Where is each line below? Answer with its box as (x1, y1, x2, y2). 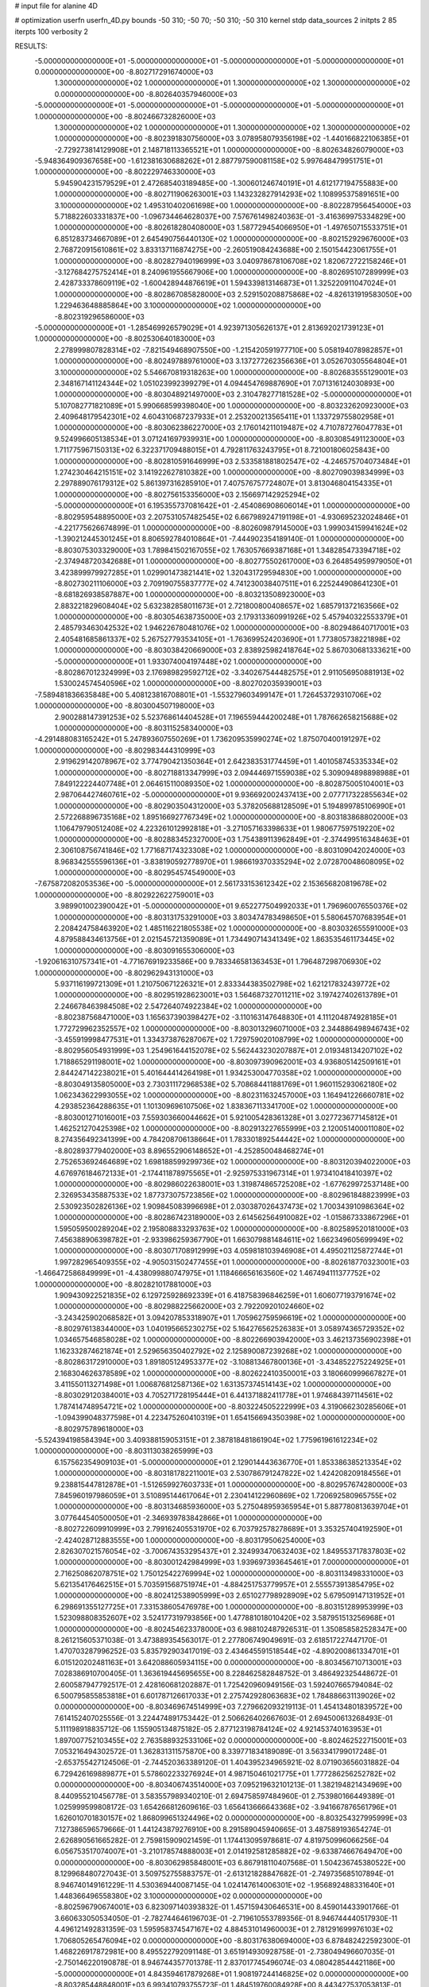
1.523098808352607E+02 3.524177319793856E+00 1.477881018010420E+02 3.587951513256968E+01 (54, 1613, 395, 1623)
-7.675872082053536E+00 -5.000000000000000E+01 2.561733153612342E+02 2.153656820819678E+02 (34, 879, 387, 889)
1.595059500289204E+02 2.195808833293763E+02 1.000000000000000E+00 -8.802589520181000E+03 (54, 1224, 409, 1234)
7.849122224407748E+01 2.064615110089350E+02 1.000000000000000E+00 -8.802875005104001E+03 (54, 779, 404, 788)
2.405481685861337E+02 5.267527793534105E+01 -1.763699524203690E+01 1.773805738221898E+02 (54, 634, 401, 644)
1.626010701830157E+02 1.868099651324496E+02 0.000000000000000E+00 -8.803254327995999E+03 (54, 1813, 408, 1823)
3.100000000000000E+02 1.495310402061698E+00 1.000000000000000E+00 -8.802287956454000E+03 (54, 200, 412, 210)
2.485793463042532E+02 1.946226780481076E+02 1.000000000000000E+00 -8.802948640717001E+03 (54, 623, 409, 633)
